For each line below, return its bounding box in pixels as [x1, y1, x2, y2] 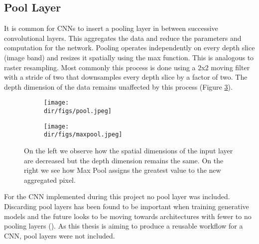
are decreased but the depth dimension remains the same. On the [24, 155, 224, 165]
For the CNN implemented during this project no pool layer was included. [4, 191, 230, 202]
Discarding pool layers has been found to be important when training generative [4, 201, 249, 211]
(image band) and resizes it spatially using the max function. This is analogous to [4, 52, 254, 62]
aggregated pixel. [24, 174, 76, 185]
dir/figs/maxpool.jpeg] [44, 131, 123, 138]
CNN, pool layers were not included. [4, 230, 115, 241]
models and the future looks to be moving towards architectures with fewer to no [4, 211, 252, 221]
